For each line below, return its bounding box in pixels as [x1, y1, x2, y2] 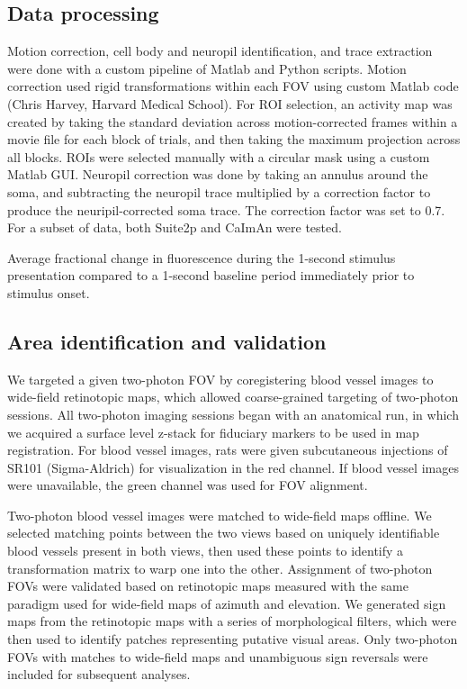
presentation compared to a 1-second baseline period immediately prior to [7, 266, 415, 285]
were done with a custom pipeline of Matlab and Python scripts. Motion [7, 59, 407, 77]
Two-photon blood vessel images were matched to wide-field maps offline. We [7, 505, 432, 524]
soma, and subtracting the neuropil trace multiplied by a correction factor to [7, 182, 431, 201]
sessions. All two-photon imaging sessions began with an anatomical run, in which [7, 404, 459, 423]
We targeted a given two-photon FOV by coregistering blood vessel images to [7, 369, 434, 388]
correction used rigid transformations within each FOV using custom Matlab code [7, 77, 459, 95]
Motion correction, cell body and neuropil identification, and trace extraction [7, 41, 433, 60]
